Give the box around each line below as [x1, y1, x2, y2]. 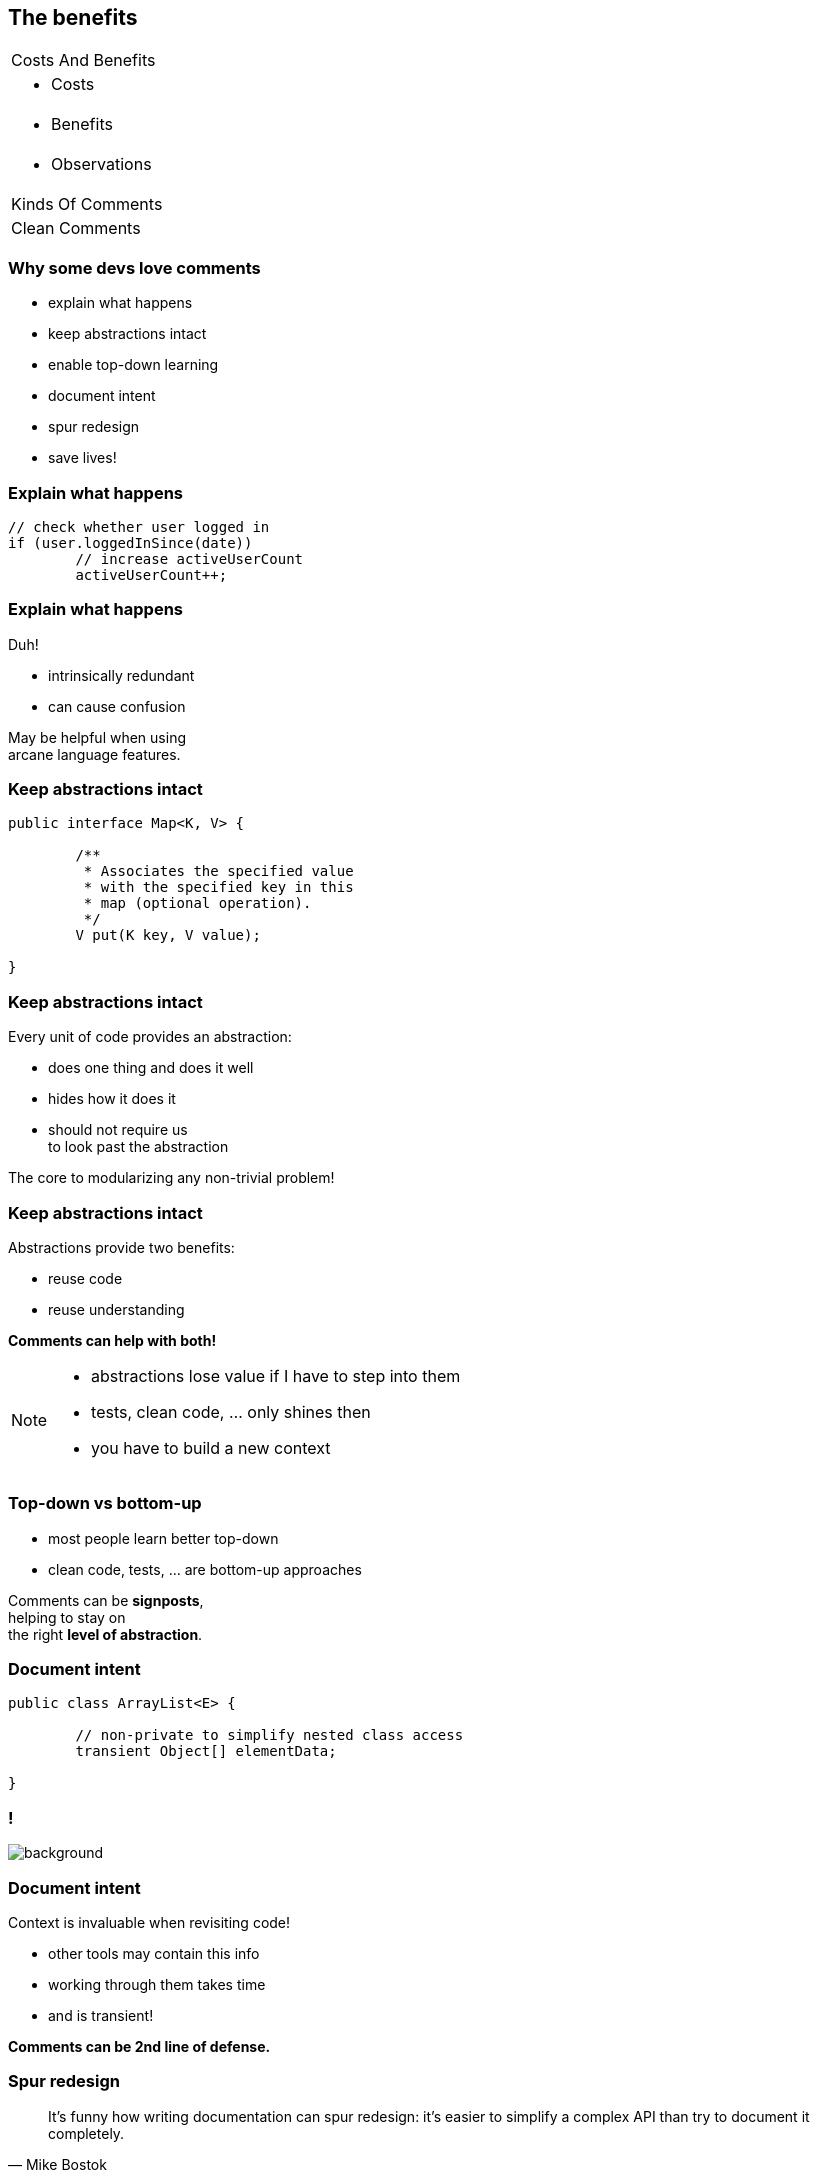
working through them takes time [48, 1975, 266, 1993]
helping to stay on [8, 1608, 126, 1626]
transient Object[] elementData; [75, 1743, 337, 1760]
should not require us [48, 1121, 188, 1139]
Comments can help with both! [8, 1331, 217, 1349]
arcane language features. [8, 745, 181, 763]
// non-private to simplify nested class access [75, 1727, 464, 1744]
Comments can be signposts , [8, 1591, 204, 1609]
